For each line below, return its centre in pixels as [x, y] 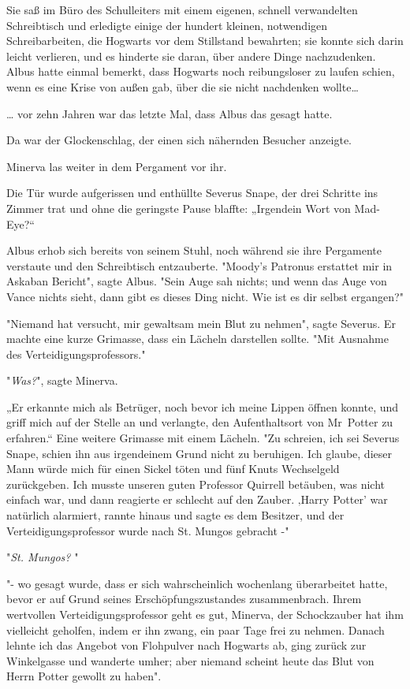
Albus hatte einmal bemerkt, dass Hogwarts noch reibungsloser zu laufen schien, [201, 71]
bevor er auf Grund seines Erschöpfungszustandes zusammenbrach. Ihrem [184, 599]
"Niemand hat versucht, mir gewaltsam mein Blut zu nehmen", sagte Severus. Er [201, 323]
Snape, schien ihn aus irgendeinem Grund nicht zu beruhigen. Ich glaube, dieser [199, 453]
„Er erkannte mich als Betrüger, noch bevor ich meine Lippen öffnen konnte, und [203, 406]
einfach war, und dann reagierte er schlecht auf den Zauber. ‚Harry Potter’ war [197, 499]
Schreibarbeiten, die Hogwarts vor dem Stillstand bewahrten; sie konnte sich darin [205, 41]
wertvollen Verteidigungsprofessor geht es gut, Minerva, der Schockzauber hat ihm [205, 614]
